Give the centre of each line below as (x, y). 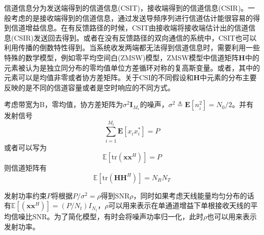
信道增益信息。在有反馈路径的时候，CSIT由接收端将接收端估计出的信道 (130, 28)
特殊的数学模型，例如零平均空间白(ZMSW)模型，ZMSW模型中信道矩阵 (122, 57)
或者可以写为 (25, 147)
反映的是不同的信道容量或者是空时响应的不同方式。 (89, 87)
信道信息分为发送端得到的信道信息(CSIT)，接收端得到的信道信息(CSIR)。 (126, 8)
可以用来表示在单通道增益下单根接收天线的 (179, 205)
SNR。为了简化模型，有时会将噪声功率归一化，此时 (118, 216)
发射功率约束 (25, 195)
